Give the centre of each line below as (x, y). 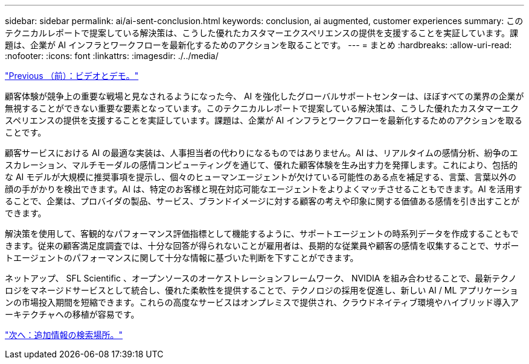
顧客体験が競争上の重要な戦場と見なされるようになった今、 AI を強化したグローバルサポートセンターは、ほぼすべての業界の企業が (264, 96)
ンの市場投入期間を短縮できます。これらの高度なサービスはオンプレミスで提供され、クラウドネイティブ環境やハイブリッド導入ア (262, 302)
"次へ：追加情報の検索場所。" (64, 335)
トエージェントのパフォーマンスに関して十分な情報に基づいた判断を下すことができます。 (182, 258)
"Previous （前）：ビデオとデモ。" (72, 76)
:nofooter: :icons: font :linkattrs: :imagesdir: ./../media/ (112, 56)
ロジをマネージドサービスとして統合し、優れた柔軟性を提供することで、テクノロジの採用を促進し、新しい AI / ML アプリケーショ (261, 290)
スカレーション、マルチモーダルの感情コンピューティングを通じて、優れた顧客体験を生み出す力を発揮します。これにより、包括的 (261, 165)
